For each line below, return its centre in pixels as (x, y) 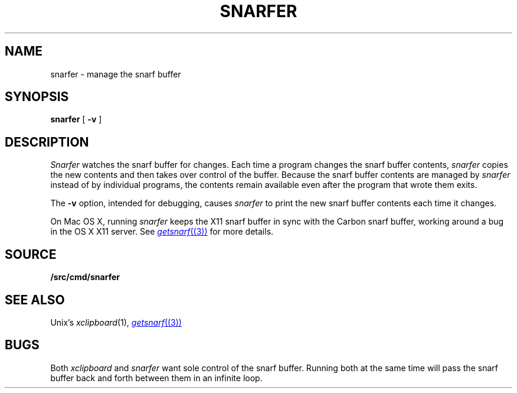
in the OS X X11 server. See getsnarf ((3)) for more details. (162, 232)
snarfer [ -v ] (76, 119)
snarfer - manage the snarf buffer (116, 74)
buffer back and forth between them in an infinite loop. (156, 378)
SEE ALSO (35, 300)
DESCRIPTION (47, 142)
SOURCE (31, 254)
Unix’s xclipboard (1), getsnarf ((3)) (116, 322)
